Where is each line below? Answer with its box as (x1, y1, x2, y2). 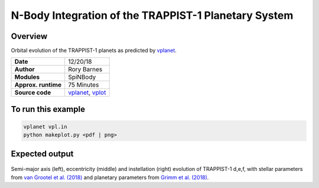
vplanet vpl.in (23, 124, 67, 130)
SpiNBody (68, 73, 96, 81)
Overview (11, 31, 48, 41)
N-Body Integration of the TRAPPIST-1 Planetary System (11, 9, 294, 22)
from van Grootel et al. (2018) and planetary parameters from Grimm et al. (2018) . (11, 174, 209, 181)
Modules (14, 73, 40, 81)
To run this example (11, 104, 86, 114)
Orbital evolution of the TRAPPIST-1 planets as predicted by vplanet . (11, 47, 177, 54)
